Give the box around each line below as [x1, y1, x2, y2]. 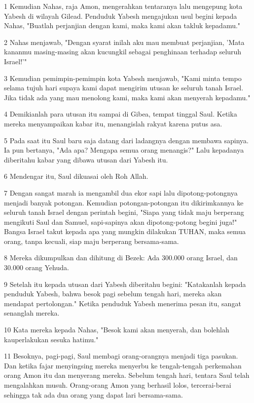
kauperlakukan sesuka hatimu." [4, 334, 99, 344]
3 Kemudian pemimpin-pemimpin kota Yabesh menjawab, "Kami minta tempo [4, 73, 242, 83]
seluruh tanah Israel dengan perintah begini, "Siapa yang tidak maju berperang [4, 207, 244, 217]
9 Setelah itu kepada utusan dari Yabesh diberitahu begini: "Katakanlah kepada [4, 279, 246, 289]
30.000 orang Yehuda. [4, 262, 69, 273]
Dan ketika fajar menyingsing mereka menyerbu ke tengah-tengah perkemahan [4, 360, 242, 370]
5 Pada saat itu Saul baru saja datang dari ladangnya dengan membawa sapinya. [4, 135, 249, 145]
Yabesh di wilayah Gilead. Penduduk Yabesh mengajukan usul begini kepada [4, 10, 237, 21]
